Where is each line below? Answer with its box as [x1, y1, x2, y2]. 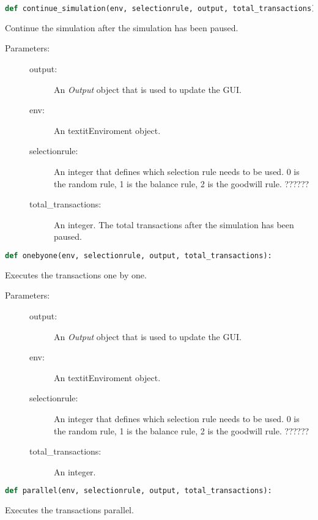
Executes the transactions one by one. [5, 268, 147, 281]
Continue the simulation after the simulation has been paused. [5, 21, 239, 34]
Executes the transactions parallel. [5, 503, 134, 516]
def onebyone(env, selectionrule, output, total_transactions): [5, 251, 272, 260]
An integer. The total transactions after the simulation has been [54, 218, 294, 231]
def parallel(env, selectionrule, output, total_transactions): [5, 486, 272, 496]
